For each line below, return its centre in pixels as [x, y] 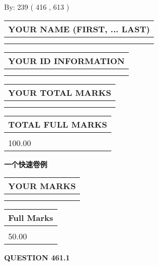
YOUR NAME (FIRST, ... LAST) [79, 29]
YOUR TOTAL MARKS [60, 92]
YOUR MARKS [42, 186]
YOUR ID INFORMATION [66, 60]
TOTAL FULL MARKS [58, 124]
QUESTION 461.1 [37, 258]
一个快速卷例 [26, 164]
